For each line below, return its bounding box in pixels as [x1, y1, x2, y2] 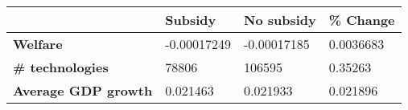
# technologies [13, 58, 109, 76]
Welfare [13, 35, 63, 53]
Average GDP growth [13, 81, 153, 100]
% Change [328, 10, 395, 29]
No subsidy [243, 10, 316, 29]
